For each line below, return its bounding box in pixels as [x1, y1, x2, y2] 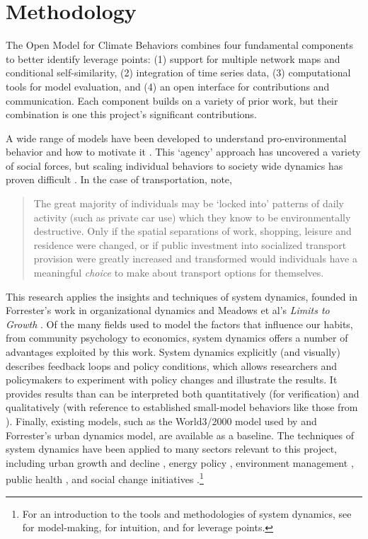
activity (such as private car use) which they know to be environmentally [33, 209, 351, 224]
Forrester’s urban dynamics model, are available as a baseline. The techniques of [6, 427, 354, 442]
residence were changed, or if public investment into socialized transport [33, 237, 347, 252]
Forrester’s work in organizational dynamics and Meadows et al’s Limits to [6, 303, 330, 318]
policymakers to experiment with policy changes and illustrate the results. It [6, 372, 338, 387]
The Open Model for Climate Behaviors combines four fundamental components [6, 37, 353, 52]
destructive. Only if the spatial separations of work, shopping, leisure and [33, 224, 352, 238]
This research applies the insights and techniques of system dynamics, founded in [6, 289, 357, 303]
